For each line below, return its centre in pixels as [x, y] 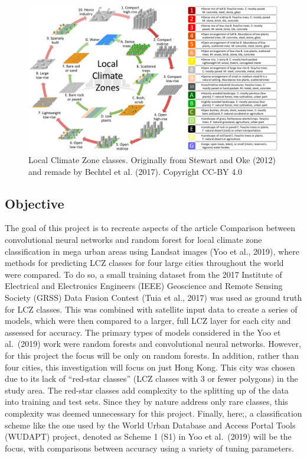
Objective [35, 203]
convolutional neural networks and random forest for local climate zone [133, 240]
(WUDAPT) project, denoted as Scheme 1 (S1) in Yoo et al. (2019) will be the [148, 436]
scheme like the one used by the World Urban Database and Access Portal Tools [150, 425]
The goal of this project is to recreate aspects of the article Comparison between [150, 228]
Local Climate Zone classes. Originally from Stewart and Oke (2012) [152, 160]
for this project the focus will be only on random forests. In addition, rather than [152, 355]
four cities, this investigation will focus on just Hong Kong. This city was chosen [150, 367]
